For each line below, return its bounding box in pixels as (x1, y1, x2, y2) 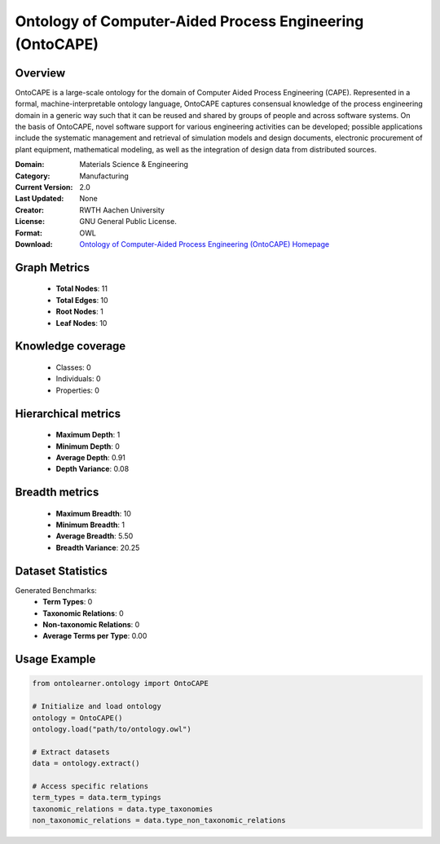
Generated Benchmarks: (15, 585, 97, 595)
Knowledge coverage (15, 339, 126, 354)
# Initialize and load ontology (32, 701, 162, 711)
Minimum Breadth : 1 (55, 520, 125, 530)
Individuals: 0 (55, 374, 101, 384)
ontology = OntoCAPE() (32, 713, 123, 723)
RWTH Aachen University (79, 204, 165, 215)
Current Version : (15, 182, 73, 191)
